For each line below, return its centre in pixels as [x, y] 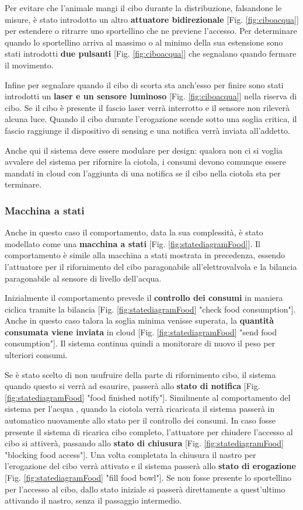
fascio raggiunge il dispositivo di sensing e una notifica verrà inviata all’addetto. [147, 130]
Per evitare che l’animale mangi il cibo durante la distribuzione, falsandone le [143, 8]
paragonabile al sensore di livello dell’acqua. [83, 278]
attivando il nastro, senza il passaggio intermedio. [93, 500]
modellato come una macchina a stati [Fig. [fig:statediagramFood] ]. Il [133, 243]
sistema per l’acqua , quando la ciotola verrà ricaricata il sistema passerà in [140, 409]
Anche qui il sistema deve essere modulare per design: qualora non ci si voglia [144, 150]
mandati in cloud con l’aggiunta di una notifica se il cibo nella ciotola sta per [143, 173]
